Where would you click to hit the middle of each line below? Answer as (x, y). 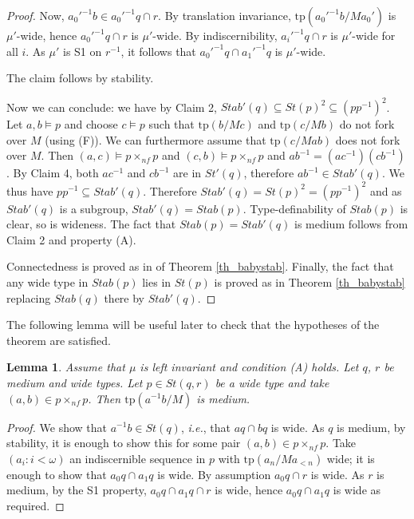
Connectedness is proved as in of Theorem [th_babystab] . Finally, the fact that (200, 266)
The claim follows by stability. (80, 78)
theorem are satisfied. (59, 340)
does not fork (368, 139)
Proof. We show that (57, 427)
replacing (29, 297)
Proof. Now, (35, 15)
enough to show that (57, 474)
